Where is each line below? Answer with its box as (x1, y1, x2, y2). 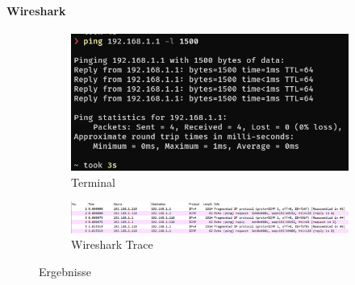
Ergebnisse (39, 262, 91, 279)
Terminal (71, 173, 115, 190)
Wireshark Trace (71, 236, 153, 253)
